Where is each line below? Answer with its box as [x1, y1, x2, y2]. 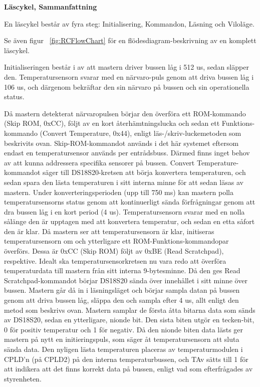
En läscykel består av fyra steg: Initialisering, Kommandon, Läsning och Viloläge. [4, 18, 254, 29]
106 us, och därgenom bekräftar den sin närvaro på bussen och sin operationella [4, 81, 249, 92]
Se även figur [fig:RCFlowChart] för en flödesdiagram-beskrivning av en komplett [4, 35, 256, 46]
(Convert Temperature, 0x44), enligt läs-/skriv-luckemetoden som [40, 127, 241, 138]
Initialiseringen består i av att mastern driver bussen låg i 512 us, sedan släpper [4, 62, 249, 72]
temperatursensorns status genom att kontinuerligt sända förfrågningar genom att [4, 197, 255, 207]
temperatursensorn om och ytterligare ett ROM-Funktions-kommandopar [4, 236, 229, 246]
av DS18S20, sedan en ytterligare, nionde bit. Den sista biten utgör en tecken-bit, [4, 314, 254, 325]
